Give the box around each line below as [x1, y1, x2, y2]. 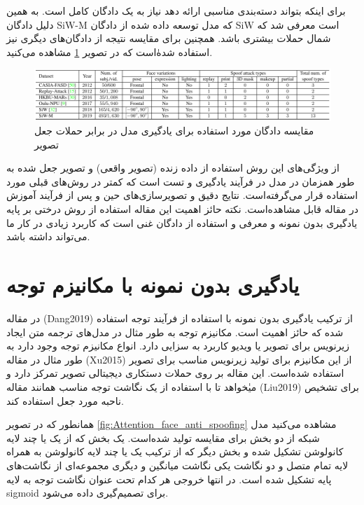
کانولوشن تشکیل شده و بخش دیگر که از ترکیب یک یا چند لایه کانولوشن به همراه [6, 444, 344, 459]
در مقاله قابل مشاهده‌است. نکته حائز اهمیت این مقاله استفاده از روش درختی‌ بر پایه [6, 202, 358, 216]
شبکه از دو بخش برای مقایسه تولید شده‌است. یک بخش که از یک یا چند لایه [6, 430, 320, 445]
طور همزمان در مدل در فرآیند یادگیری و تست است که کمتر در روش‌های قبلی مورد [6, 174, 355, 188]
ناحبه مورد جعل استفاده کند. [6, 393, 124, 408]
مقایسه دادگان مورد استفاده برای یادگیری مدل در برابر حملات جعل [34, 123, 314, 138]
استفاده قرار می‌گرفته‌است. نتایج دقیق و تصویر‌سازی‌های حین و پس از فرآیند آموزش [6, 188, 358, 202]
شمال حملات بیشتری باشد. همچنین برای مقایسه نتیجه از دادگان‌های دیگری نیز [6, 31, 331, 46]
